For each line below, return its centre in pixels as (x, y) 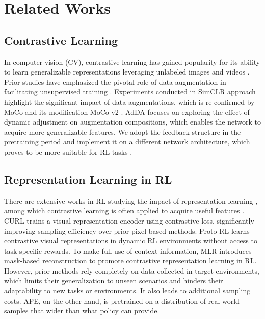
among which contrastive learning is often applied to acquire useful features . (124, 211)
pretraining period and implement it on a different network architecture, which (127, 142)
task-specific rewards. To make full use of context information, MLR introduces (128, 250)
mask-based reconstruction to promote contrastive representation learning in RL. (130, 261)
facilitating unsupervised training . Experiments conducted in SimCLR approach (130, 92)
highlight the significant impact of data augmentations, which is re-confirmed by (129, 101)
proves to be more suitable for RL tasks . (68, 151)
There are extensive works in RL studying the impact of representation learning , (131, 200)
